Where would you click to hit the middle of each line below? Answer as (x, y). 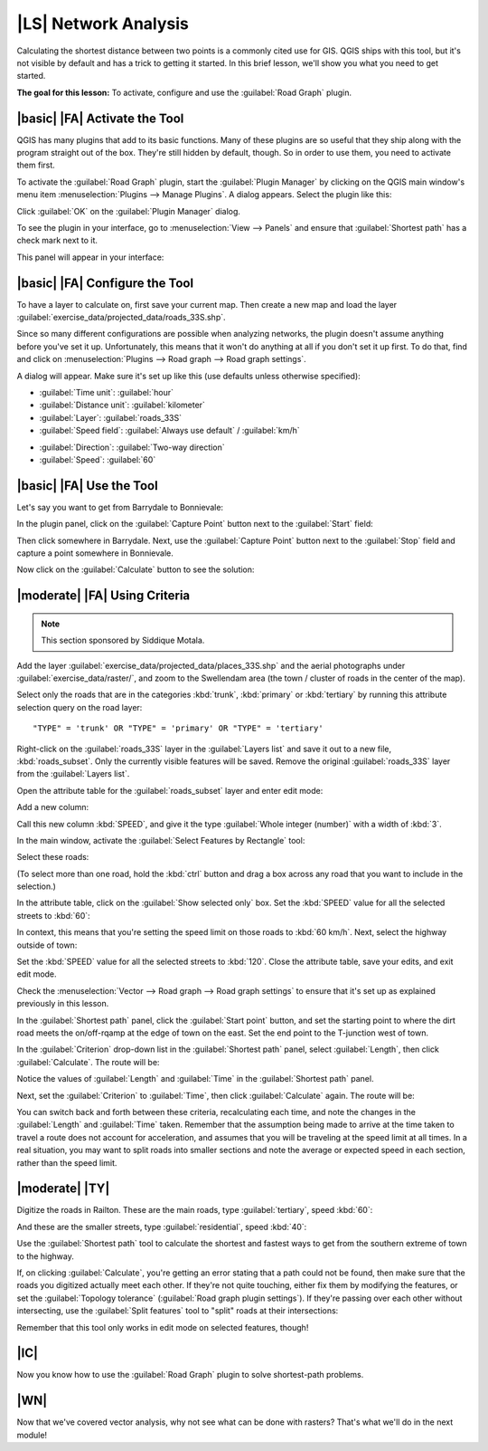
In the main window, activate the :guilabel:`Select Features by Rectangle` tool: (161, 840)
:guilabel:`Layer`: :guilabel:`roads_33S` (111, 417)
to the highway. (45, 1256)
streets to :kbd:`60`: (53, 915)
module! (32, 1435)
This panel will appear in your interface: (90, 257)
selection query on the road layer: (80, 707)
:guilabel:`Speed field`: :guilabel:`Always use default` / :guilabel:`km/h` (169, 431)
